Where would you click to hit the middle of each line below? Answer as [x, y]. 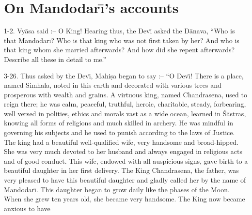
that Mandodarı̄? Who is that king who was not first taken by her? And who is [122, 40]
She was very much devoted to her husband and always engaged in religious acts [123, 151]
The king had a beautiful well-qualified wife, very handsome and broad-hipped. [121, 142]
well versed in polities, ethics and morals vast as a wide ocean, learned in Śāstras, [125, 113]
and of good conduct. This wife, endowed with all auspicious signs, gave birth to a [126, 161]
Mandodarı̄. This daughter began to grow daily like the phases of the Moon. [117, 189]
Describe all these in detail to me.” [55, 59]
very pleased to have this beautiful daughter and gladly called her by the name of [125, 180]
